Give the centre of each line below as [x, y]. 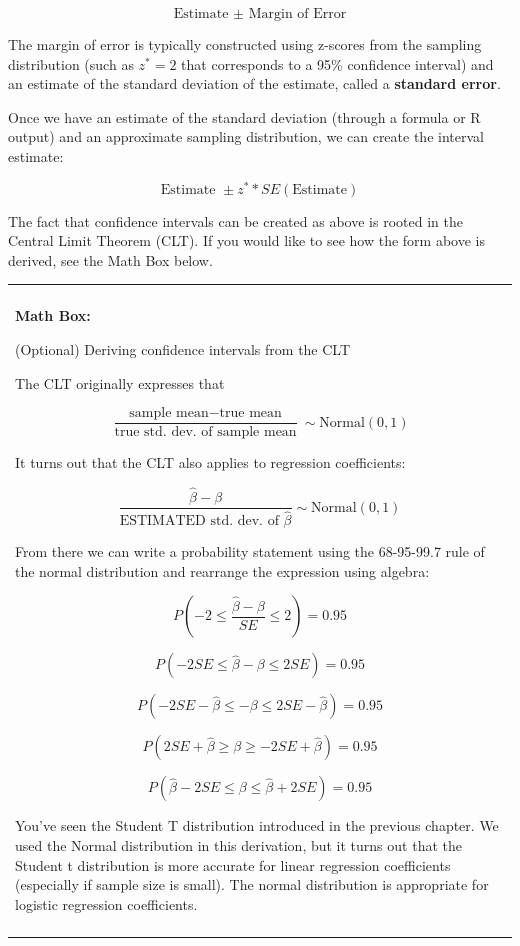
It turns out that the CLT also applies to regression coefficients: [210, 462]
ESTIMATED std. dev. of [199, 521]
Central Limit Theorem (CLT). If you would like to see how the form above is [246, 240]
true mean [250, 413]
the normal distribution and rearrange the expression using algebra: [222, 570]
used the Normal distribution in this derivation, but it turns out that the [238, 844]
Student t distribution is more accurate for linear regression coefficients [233, 864]
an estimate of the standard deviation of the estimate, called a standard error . [254, 83]
